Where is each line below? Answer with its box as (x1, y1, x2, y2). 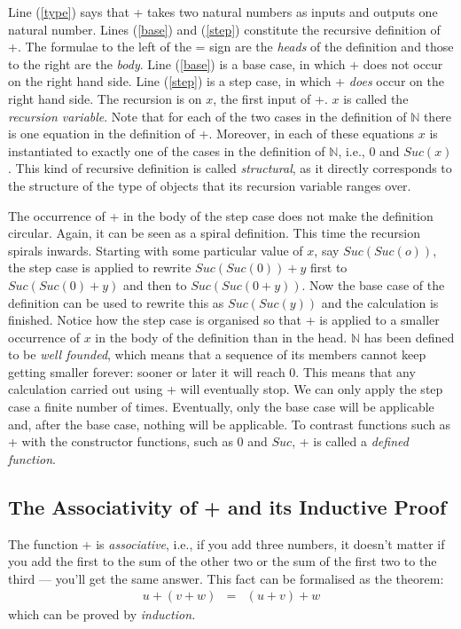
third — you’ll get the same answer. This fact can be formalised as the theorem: (8, 569, 444, 587)
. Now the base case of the (301, 275, 445, 294)
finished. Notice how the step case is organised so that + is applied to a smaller (8, 311, 440, 329)
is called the (343, 89, 409, 107)
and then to (122, 275, 187, 294)
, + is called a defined (292, 432, 409, 451)
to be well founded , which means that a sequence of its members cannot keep (8, 345, 426, 364)
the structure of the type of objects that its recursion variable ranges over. (8, 176, 411, 194)
